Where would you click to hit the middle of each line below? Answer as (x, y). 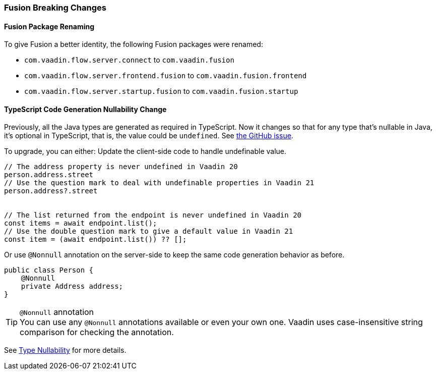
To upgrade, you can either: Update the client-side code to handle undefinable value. (145, 151)
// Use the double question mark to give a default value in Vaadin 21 (149, 231)
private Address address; (72, 286)
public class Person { (49, 270)
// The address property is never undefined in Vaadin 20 (121, 167)
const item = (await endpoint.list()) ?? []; (96, 239)
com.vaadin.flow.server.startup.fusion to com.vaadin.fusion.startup (161, 91)
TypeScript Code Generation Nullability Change (85, 109)
